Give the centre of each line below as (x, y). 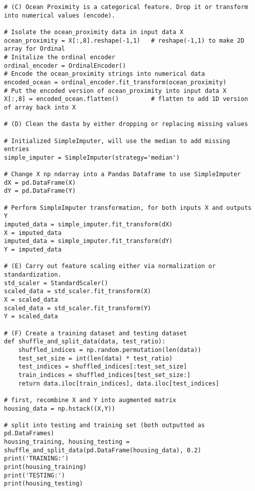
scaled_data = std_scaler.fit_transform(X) (78, 291)
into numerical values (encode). (60, 15)
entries (17, 149)
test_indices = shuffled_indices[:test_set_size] (103, 367)
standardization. (33, 275)
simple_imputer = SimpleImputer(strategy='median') (92, 157)
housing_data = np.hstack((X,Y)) (60, 408)
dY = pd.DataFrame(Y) (40, 191)
